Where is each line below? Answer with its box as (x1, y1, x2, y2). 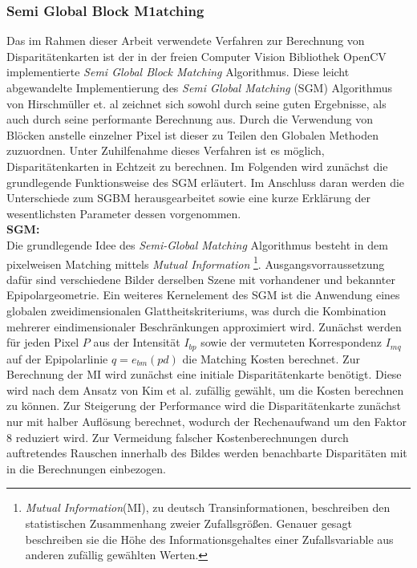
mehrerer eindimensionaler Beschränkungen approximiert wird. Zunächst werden (6, 318, 402, 335)
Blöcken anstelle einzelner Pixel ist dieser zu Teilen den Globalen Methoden (6, 126, 379, 143)
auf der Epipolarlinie (6, 350, 108, 367)
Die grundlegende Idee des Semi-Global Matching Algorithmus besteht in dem (6, 236, 388, 253)
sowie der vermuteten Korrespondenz (200, 334, 383, 351)
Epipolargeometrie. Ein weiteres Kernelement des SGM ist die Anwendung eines (6, 286, 400, 303)
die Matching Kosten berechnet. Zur (182, 350, 360, 367)
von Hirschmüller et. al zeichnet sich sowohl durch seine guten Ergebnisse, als (6, 95, 387, 112)
